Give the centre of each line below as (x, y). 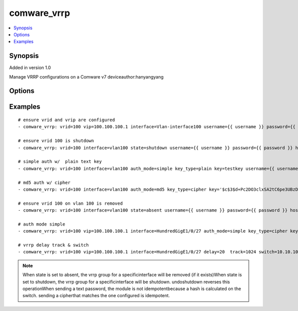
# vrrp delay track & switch (53, 245)
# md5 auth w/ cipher (44, 182)
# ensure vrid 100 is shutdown (56, 141)
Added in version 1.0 (30, 68)
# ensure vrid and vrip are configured (67, 120)
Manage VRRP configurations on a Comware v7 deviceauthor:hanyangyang (86, 77)
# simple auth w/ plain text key (60, 162)
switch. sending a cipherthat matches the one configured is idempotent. (96, 296)
